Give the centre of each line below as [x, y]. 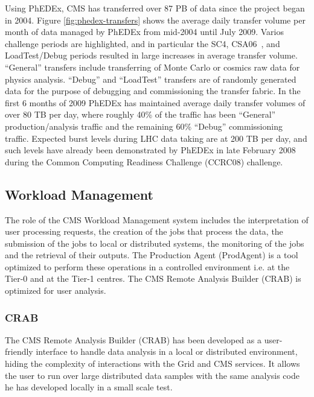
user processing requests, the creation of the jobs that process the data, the [144, 231]
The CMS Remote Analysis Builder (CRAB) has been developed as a [133, 339]
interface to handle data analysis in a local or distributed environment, [167, 351]
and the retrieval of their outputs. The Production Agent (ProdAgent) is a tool [152, 255]
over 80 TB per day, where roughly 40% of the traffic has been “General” [140, 114]
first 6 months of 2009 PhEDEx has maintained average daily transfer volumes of [155, 102]
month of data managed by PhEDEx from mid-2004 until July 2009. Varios [145, 32]
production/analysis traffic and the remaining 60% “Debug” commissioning [144, 126]
